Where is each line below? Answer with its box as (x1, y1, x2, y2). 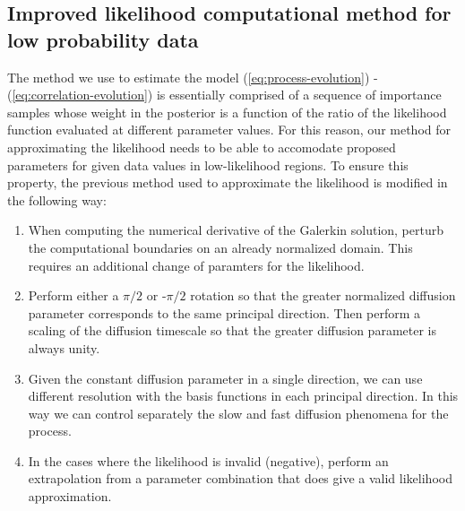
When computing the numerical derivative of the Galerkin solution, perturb (28, 221, 443, 239)
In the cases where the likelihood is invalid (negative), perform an (28, 451, 389, 470)
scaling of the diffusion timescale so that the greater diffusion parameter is (28, 321, 436, 340)
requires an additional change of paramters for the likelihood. (28, 255, 365, 274)
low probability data (7, 25, 199, 53)
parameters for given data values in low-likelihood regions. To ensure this (7, 155, 409, 174)
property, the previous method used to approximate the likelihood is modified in (7, 173, 448, 192)
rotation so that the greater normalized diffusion (190, 286, 456, 305)
